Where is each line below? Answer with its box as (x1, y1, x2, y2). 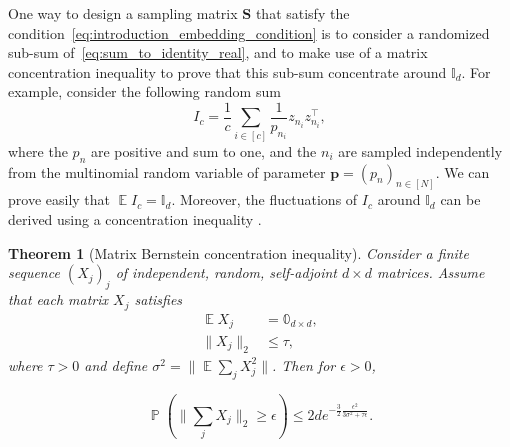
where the (8, 140, 68, 161)
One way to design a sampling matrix (8, 3, 238, 23)
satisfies (134, 289, 183, 310)
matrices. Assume (377, 262, 485, 283)
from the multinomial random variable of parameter (8, 161, 326, 182)
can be (440, 189, 481, 210)
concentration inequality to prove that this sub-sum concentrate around (8, 61, 447, 82)
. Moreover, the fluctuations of (171, 189, 358, 210)
